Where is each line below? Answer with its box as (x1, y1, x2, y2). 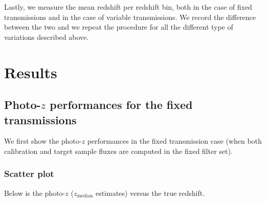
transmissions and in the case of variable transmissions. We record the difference (4, 11, 256, 22)
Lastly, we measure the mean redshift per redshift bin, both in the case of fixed (4, 2, 252, 12)
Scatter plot (4, 167, 54, 180)
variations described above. (4, 31, 89, 42)
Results (4, 61, 57, 82)
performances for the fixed (50, 97, 193, 113)
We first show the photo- (4, 136, 82, 146)
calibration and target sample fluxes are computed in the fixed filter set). (4, 145, 233, 156)
